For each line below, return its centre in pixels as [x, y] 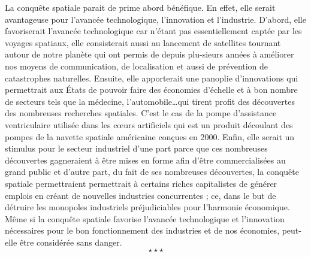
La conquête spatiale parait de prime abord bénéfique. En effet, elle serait [140, 7]
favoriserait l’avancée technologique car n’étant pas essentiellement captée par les [153, 31]
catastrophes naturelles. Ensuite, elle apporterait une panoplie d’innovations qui [152, 78]
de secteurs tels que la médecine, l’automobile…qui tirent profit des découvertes [150, 101]
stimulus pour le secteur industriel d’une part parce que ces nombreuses [136, 148]
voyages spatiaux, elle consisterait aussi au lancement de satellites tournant [143, 42]
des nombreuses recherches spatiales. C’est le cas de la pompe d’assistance [141, 113]
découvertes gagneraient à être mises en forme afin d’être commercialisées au [145, 160]
